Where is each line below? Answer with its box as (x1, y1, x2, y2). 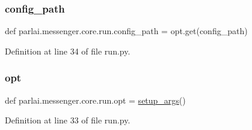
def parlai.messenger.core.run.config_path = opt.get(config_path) (5, 25, 248, 37)
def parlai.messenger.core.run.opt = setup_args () (5, 93, 186, 106)
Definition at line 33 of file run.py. (5, 114, 131, 126)
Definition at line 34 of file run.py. (5, 44, 131, 57)
